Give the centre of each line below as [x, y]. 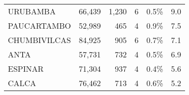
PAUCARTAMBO [39, 25]
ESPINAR [26, 69]
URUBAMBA [32, 11]
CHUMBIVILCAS [39, 40]
